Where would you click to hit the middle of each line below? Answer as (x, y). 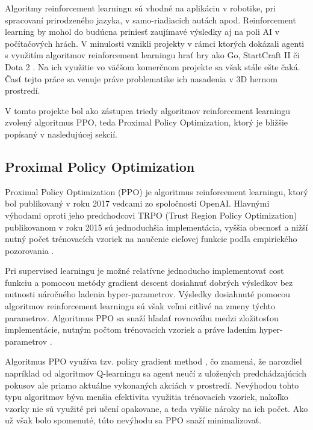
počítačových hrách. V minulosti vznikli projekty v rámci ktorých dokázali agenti (155, 43)
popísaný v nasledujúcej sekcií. (61, 134)
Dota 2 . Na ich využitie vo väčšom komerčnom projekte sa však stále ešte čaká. (153, 66)
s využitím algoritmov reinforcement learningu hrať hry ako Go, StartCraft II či (152, 55)
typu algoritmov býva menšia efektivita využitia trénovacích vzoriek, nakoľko (147, 397)
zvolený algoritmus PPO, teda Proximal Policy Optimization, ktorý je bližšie (147, 122)
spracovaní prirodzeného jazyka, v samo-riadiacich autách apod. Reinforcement (150, 20)
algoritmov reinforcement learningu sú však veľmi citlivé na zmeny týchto (140, 306)
